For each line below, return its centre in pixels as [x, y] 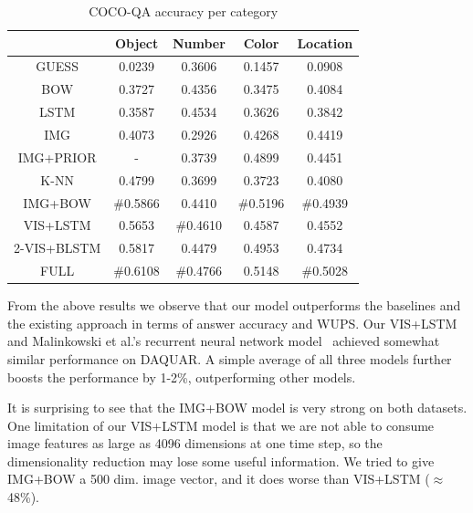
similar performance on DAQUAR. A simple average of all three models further [230, 358]
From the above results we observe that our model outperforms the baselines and [234, 305]
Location [325, 42]
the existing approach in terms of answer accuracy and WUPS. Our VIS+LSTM [232, 323]
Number [199, 42]
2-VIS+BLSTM [58, 248]
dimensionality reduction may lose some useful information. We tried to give [221, 461]
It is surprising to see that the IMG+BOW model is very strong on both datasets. [237, 408]
